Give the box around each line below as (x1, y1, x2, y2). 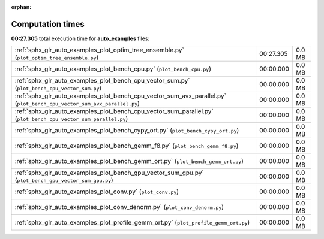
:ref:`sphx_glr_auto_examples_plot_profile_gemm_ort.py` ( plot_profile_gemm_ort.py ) (14, 219, 250, 227)
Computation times (11, 19, 85, 29)
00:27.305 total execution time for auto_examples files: (11, 35, 150, 42)
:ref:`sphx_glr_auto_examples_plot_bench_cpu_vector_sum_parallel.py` (14, 107, 214, 116)
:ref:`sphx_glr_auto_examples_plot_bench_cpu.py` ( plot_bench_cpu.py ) (14, 65, 211, 73)
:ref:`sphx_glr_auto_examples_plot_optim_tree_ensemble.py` (14, 46, 184, 54)
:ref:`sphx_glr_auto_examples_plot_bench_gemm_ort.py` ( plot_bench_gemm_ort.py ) (14, 157, 244, 165)
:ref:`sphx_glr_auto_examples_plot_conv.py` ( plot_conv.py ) (14, 187, 179, 196)
